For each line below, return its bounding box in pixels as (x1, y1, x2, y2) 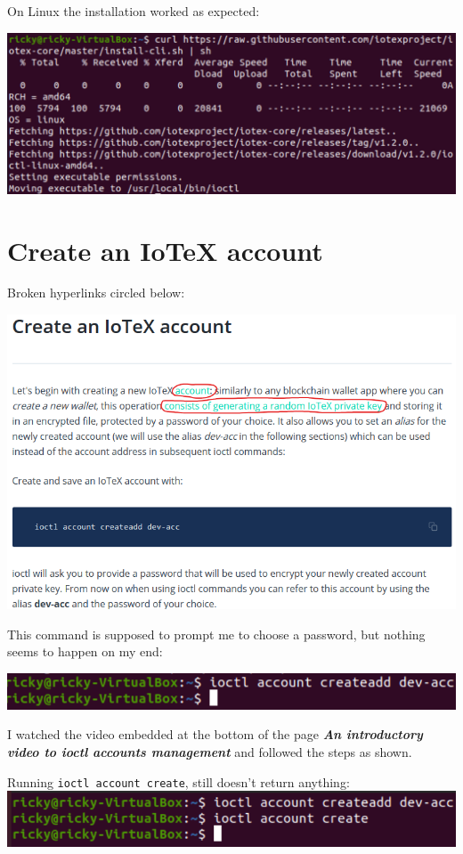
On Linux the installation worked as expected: (7, 2, 260, 20)
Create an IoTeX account (7, 232, 323, 268)
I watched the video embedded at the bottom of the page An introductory (7, 725, 423, 744)
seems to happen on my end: (7, 642, 163, 661)
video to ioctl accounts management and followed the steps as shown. (7, 743, 412, 761)
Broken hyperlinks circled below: (7, 283, 185, 302)
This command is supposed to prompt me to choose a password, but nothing (7, 624, 426, 643)
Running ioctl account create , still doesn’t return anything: (7, 772, 350, 791)
